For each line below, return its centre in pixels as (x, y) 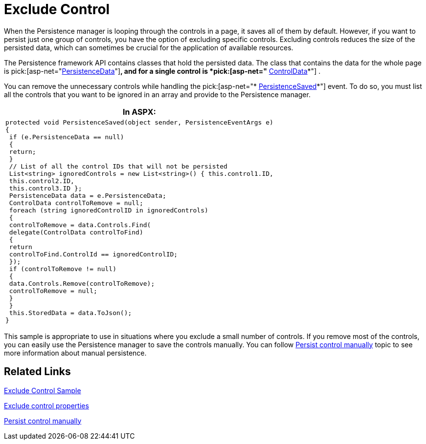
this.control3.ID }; (45, 188)
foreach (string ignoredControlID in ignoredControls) (109, 210)
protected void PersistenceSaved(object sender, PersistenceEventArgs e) (139, 122)
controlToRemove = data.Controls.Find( (80, 225)
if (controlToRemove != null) (63, 269)
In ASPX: (139, 112)
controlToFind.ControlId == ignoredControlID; (93, 254)
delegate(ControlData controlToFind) (76, 232)
